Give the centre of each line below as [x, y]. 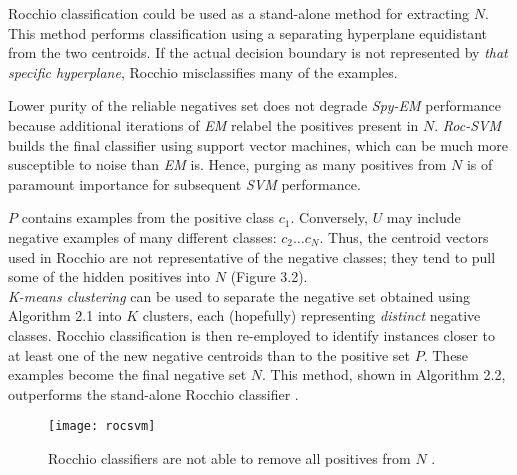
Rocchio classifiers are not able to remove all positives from [229, 457]
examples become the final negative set [127, 374]
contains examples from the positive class [148, 217]
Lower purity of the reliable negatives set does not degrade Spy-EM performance [254, 105]
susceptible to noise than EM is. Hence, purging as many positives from [227, 164]
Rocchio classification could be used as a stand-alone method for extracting [239, 13]
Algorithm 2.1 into [65, 315]
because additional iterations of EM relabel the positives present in [213, 124]
